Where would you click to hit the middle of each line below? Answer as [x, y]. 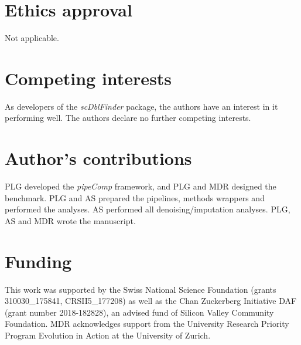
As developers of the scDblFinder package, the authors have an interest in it [141, 106]
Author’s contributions [98, 158]
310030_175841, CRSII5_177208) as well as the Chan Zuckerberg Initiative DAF [151, 301]
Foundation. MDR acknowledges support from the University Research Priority [147, 324]
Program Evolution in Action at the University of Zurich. [108, 335]
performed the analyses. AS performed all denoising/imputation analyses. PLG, [148, 209]
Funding [38, 261]
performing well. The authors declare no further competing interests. [128, 118]
